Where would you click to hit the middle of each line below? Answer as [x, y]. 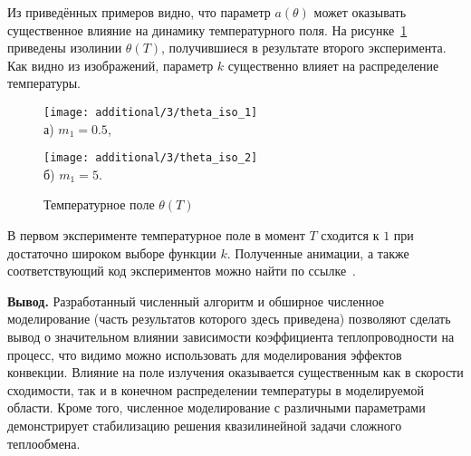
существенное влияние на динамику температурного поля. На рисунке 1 [207, 29]
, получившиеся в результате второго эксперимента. [304, 48]
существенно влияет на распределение [333, 65]
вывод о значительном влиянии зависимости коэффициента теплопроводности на [231, 337]
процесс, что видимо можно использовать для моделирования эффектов [205, 354]
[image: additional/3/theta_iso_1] [151, 112]
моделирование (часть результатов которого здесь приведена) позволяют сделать [229, 319]
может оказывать [360, 12]
